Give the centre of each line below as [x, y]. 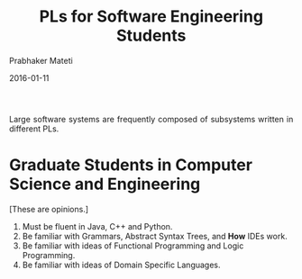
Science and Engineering [105, 184]
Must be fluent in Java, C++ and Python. [97, 226]
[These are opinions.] [49, 209]
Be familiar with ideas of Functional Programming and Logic [133, 246]
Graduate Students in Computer [131, 165]
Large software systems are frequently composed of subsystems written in [151, 119]
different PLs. [34, 129]
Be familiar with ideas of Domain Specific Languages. [121, 265]
